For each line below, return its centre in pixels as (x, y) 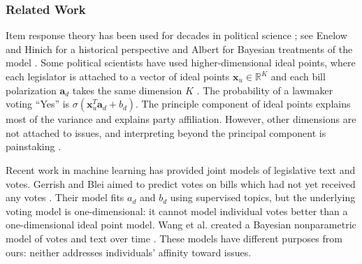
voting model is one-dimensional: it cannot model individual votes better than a (177, 211)
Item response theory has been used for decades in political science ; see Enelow (176, 35)
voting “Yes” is (38, 104)
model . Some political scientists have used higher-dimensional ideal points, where (181, 63)
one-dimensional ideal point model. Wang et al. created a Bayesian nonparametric (181, 225)
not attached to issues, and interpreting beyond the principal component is (166, 132)
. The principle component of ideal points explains (243, 104)
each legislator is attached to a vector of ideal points (118, 76)
